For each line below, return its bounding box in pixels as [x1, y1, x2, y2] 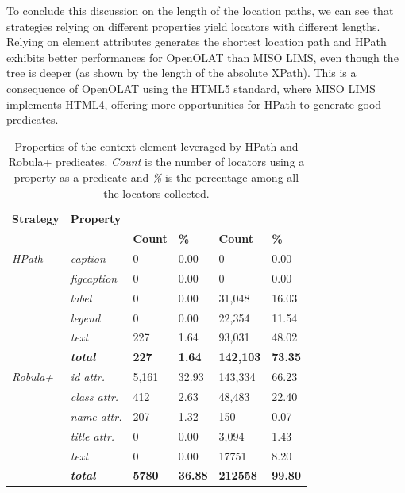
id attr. [70, 368, 105, 385]
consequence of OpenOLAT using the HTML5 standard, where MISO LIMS [6, 79, 376, 96]
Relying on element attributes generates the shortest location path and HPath [6, 33, 387, 50]
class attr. [70, 387, 119, 404]
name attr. [70, 407, 122, 424]
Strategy [12, 210, 60, 227]
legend [70, 309, 101, 325]
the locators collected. [103, 184, 210, 201]
